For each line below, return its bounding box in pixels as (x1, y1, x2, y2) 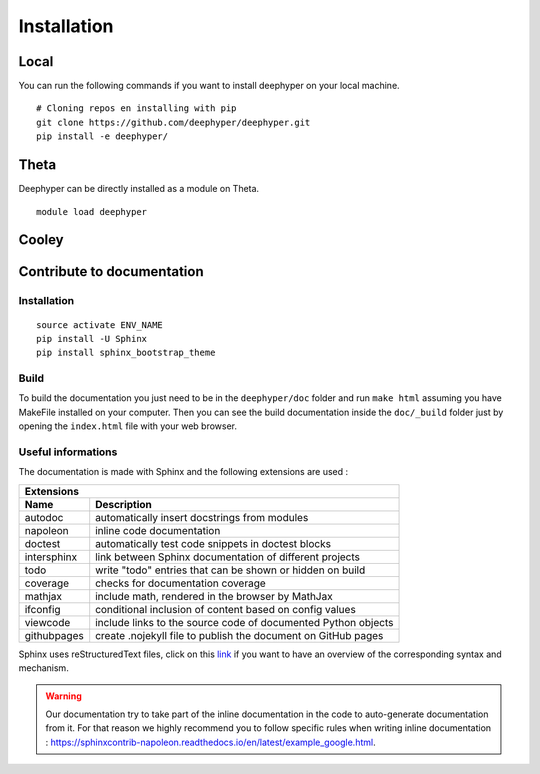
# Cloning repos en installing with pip (36, 103, 237, 114)
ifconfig (24, 602, 61, 616)
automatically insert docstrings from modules (95, 510, 309, 524)
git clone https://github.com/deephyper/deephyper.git (36, 116, 311, 128)
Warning (45, 690, 82, 702)
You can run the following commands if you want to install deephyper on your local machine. (18, 80, 400, 92)
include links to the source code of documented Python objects (95, 615, 394, 629)
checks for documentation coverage (95, 576, 267, 590)
